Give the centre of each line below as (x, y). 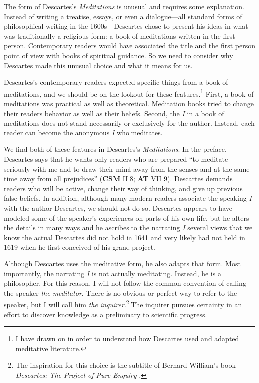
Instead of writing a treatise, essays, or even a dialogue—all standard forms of (123, 16)
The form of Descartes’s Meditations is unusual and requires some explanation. (124, 6)
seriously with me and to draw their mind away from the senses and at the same (127, 169)
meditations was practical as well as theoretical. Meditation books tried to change (129, 103)
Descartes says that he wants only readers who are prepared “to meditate (116, 159)
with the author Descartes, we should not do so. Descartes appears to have (118, 207)
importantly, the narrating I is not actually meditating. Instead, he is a (113, 273)
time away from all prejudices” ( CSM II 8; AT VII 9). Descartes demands (118, 179)
